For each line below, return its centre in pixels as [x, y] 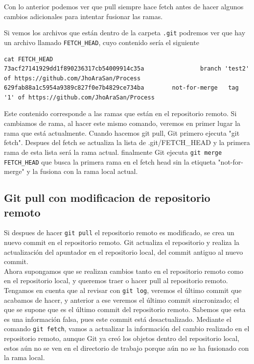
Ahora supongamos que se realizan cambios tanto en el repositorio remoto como [124, 271]
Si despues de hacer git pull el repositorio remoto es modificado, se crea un [119, 232]
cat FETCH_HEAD [29, 59]
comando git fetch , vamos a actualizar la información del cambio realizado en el [127, 328]
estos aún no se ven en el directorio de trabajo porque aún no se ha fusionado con [127, 348]
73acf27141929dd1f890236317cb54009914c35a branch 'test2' [127, 69]
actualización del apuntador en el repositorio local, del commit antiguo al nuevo [124, 252]
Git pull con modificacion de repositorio [107, 198]
